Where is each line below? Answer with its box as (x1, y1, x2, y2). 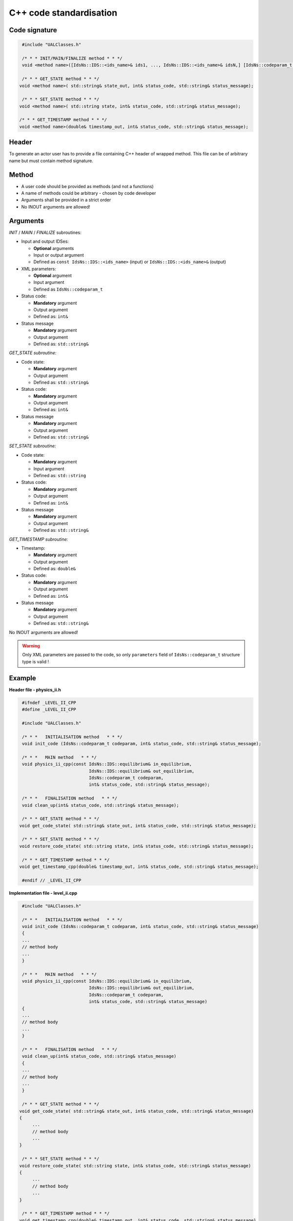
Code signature (9, 26, 57, 34)
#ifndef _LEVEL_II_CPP (22, 700, 77, 705)
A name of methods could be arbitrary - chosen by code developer (21, 190, 156, 196)
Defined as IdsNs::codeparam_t (33, 286, 103, 292)
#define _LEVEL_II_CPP (22, 707, 77, 713)
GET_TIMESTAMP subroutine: (9, 536, 68, 542)
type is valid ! (22, 658, 49, 664)
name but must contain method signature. (9, 158, 93, 164)
